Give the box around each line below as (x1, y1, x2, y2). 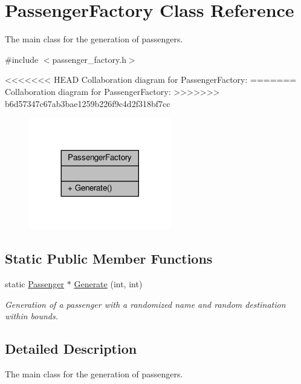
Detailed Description (5, 339, 137, 358)
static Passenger (5, 278, 65, 290)
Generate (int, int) (74, 278, 143, 290)
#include (5, 53, 39, 65)
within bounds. (5, 310, 59, 322)
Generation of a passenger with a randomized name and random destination (5, 298, 286, 310)
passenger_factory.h (52, 53, 126, 65)
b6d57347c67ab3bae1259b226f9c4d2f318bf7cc (5, 97, 170, 109)
